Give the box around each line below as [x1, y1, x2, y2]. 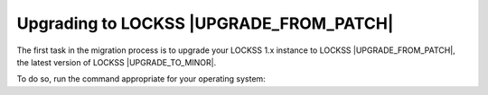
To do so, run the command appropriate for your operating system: [16, 73, 266, 84]
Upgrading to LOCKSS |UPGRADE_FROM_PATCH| [16, 13, 394, 33]
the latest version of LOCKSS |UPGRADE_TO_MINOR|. [16, 56, 217, 67]
